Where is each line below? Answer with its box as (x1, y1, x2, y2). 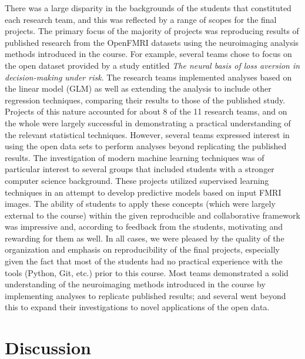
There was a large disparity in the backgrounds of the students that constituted (5, 2, 291, 14)
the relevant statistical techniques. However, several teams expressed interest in (5, 128, 290, 140)
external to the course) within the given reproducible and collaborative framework (5, 209, 300, 221)
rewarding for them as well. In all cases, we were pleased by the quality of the (5, 231, 284, 244)
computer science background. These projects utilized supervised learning (5, 174, 269, 186)
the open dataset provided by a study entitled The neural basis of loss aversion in (5, 59, 300, 71)
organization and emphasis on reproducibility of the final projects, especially (5, 243, 280, 256)
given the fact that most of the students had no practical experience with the (5, 255, 283, 267)
